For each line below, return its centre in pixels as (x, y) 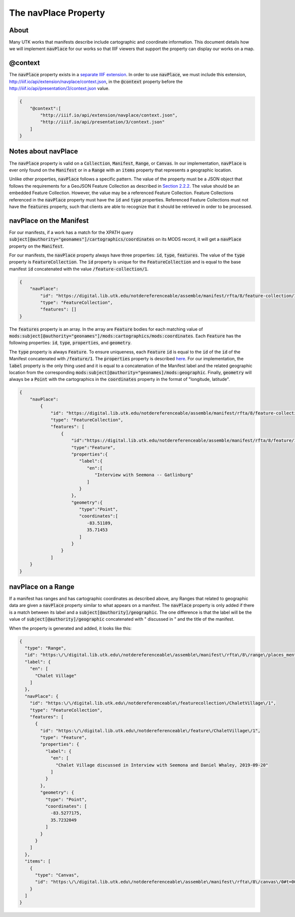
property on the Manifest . (36, 246)
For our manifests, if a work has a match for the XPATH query (71, 232)
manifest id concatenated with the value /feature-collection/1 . (79, 269)
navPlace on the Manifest (49, 220)
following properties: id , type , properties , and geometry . (71, 343)
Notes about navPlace (44, 152)
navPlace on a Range (42, 587)
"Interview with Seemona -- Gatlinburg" (144, 475)
